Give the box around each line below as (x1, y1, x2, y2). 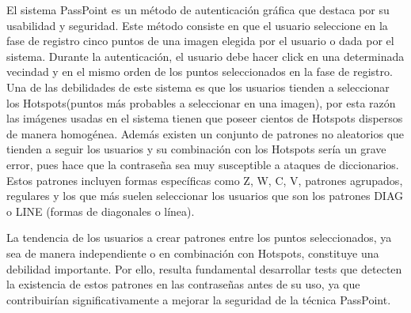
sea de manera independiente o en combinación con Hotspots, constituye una (6, 244, 379, 261)
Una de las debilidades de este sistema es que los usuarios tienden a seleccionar (6, 78, 390, 95)
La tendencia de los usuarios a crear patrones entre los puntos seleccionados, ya (6, 229, 392, 246)
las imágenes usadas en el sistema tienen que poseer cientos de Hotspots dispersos (6, 110, 403, 126)
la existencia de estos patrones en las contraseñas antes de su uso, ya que (6, 276, 360, 292)
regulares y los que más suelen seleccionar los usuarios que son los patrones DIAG (6, 187, 403, 204)
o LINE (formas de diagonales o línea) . (6, 202, 195, 219)
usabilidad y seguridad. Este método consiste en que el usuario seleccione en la (6, 17, 388, 33)
